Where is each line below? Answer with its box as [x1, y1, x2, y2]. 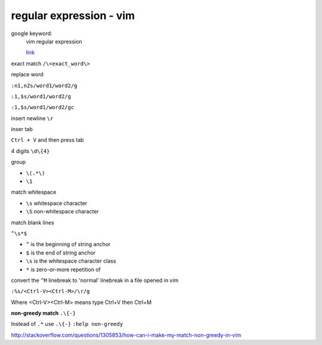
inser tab [11, 126, 33, 133]
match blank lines [11, 219, 55, 226]
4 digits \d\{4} [11, 147, 50, 154]
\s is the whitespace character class [26, 257, 116, 265]
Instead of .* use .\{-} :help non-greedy [11, 321, 123, 328]
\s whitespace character [26, 200, 88, 207]
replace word [11, 71, 44, 78]
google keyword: [11, 30, 52, 37]
